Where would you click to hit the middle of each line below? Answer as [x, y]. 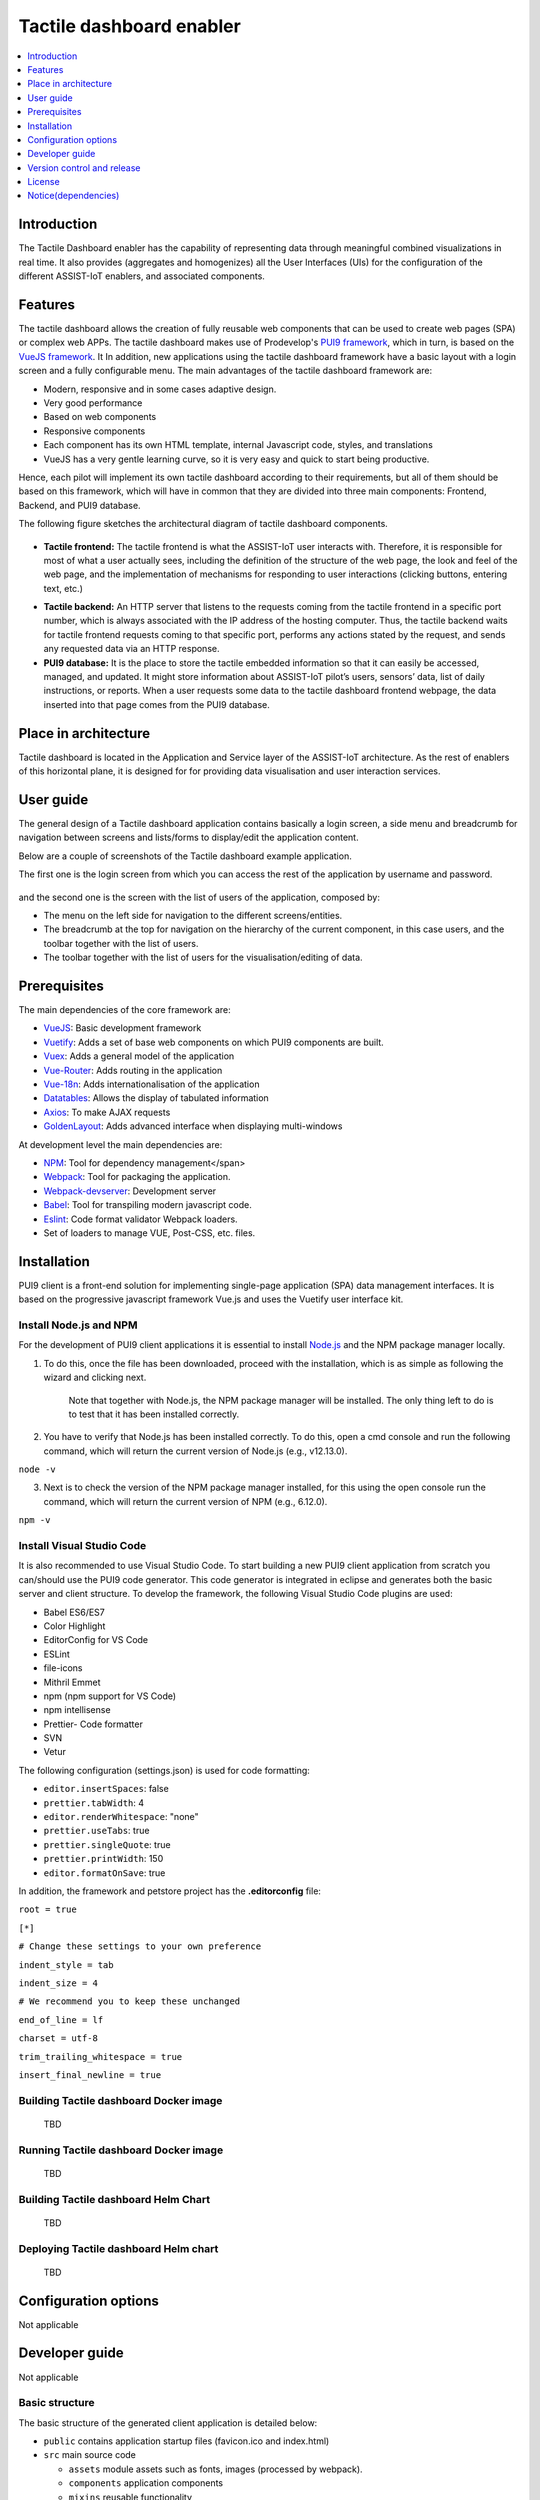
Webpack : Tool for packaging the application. [137, 1177]
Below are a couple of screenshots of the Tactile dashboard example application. [185, 856]
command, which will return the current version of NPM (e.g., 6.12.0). [185, 1501]
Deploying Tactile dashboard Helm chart [118, 2248]
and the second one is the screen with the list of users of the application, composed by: [199, 897]
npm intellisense [77, 1710]
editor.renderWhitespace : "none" [121, 1817]
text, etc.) [63, 588]
